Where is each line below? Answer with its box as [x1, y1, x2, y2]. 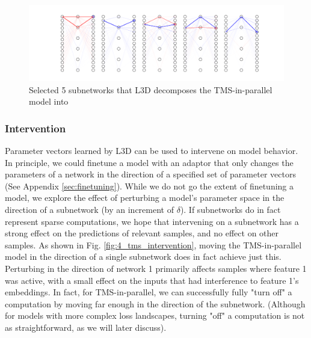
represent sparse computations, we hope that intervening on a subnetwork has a [5, 215, 299, 227]
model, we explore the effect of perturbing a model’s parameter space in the [5, 191, 285, 204]
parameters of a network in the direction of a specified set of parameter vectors [5, 168, 296, 180]
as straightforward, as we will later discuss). [5, 321, 167, 334]
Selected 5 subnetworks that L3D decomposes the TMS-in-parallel [29, 83, 273, 96]
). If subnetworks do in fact [180, 203, 281, 216]
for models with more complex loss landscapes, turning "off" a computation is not [5, 309, 305, 322]
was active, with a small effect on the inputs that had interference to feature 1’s [5, 274, 299, 286]
